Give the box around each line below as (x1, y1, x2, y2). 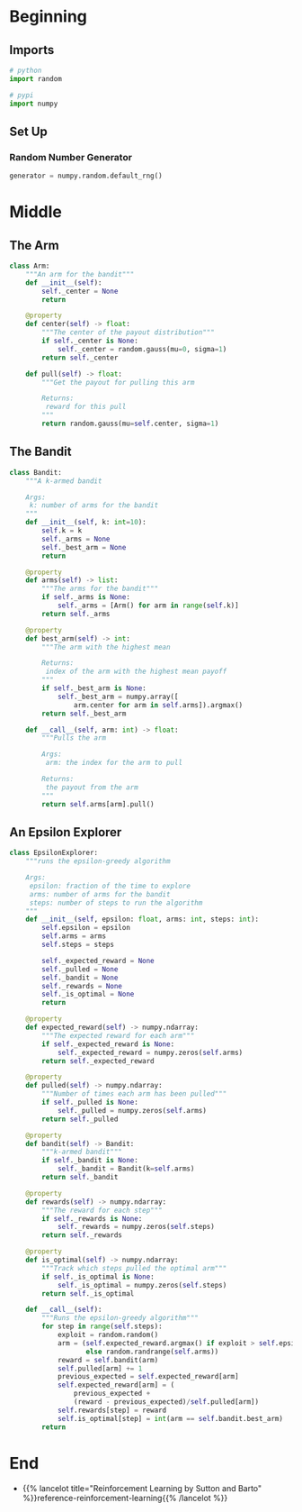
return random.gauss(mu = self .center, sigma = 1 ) (41, 419, 219, 429)
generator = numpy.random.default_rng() (9, 171, 164, 181)
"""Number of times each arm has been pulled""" (41, 1089, 227, 1098)
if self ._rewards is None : (41, 1214, 143, 1223)
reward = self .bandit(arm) (57, 1355, 159, 1364)
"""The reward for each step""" (41, 1206, 164, 1215)
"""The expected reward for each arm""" (41, 1031, 195, 1040)
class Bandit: (9, 468, 63, 477)
